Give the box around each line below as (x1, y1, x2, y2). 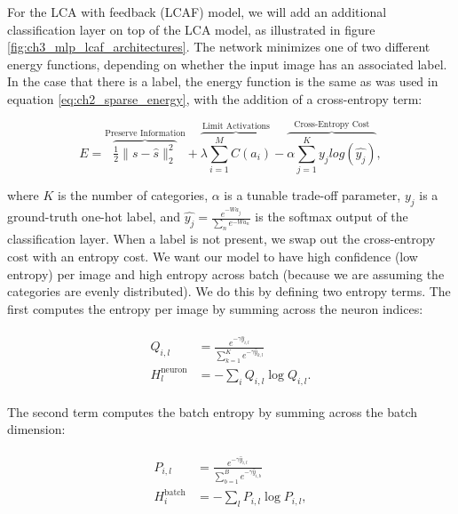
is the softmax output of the (255, 207, 408, 226)
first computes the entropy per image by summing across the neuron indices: (7, 299, 423, 317)
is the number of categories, (58, 186, 209, 205)
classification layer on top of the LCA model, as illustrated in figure (7, 20, 375, 38)
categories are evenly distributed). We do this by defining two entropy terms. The (7, 282, 451, 301)
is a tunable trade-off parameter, (224, 186, 401, 205)
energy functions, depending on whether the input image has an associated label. (7, 54, 447, 73)
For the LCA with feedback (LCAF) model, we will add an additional (7, 3, 387, 20)
